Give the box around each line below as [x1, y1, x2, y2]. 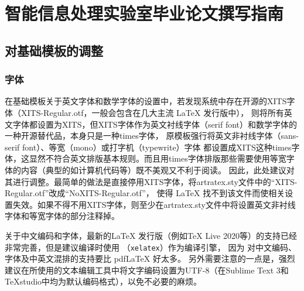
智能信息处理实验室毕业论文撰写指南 [5, 1, 284, 25]
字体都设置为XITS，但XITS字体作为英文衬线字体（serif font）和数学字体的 [12, 118, 298, 130]
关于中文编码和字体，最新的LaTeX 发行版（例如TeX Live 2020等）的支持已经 [5, 229, 297, 241]
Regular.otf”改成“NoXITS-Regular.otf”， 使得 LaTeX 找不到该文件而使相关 [5, 187, 285, 199]
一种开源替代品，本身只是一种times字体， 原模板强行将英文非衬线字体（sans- [5, 129, 299, 142]
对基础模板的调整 [5, 41, 103, 59]
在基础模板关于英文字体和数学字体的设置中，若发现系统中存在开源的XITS [5, 95, 287, 107]
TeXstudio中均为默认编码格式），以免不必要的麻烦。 [5, 275, 202, 287]
